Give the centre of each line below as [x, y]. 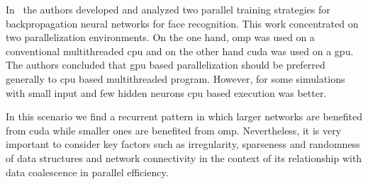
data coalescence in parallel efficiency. [87, 172]
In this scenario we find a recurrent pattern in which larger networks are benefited [184, 116]
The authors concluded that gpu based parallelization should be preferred [166, 65]
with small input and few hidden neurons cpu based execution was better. [166, 92]
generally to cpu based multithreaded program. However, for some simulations [175, 78]
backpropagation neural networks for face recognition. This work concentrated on [182, 23]
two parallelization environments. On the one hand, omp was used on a [160, 37]
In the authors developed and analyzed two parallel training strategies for [168, 9]
